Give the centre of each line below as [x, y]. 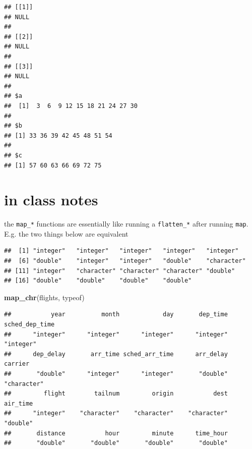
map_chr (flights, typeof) [44, 297]
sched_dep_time [29, 325]
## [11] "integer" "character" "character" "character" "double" [120, 271]
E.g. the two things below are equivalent [66, 233]
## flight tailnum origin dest [116, 394]
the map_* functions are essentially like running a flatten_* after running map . [126, 224]
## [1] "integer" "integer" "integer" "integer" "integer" [121, 251]
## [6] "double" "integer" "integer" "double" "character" [125, 261]
